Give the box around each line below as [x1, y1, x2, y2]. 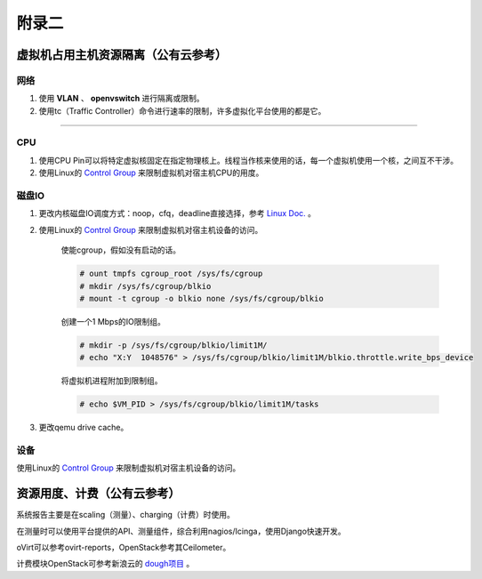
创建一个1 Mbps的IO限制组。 [60, 316, 166, 326]
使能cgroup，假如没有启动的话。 [60, 245, 181, 255]
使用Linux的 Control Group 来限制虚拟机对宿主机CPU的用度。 [38, 167, 264, 178]
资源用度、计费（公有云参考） [16, 486, 181, 502]
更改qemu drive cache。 [38, 422, 129, 433]
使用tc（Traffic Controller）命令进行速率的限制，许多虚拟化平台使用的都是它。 [38, 105, 326, 116]
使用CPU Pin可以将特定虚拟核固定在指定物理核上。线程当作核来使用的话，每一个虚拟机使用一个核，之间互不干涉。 [38, 155, 459, 165]
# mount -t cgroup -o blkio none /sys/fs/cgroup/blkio [79, 294, 324, 303]
